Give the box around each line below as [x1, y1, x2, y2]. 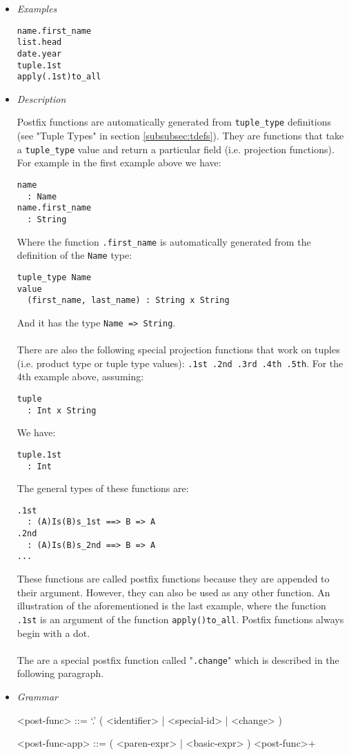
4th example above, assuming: [17, 369, 144, 384]
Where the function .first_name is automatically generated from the [17, 234, 311, 248]
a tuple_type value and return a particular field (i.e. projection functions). [17, 141, 335, 156]
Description [17, 91, 66, 106]
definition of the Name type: [17, 248, 132, 262]
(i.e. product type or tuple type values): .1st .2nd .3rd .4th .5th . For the [17, 355, 343, 370]
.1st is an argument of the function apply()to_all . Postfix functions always [17, 611, 344, 626]
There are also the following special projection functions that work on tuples [17, 342, 340, 357]
